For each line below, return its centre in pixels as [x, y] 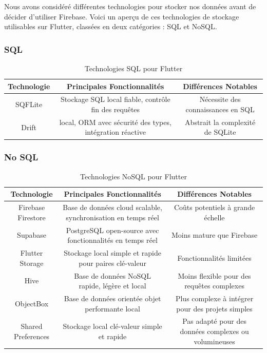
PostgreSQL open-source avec [112, 230]
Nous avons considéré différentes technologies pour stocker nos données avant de [130, 6]
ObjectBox [32, 303]
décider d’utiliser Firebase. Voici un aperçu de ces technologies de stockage [122, 16]
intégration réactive [116, 132]
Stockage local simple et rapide [113, 253]
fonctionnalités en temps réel [112, 240]
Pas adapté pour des [214, 321]
